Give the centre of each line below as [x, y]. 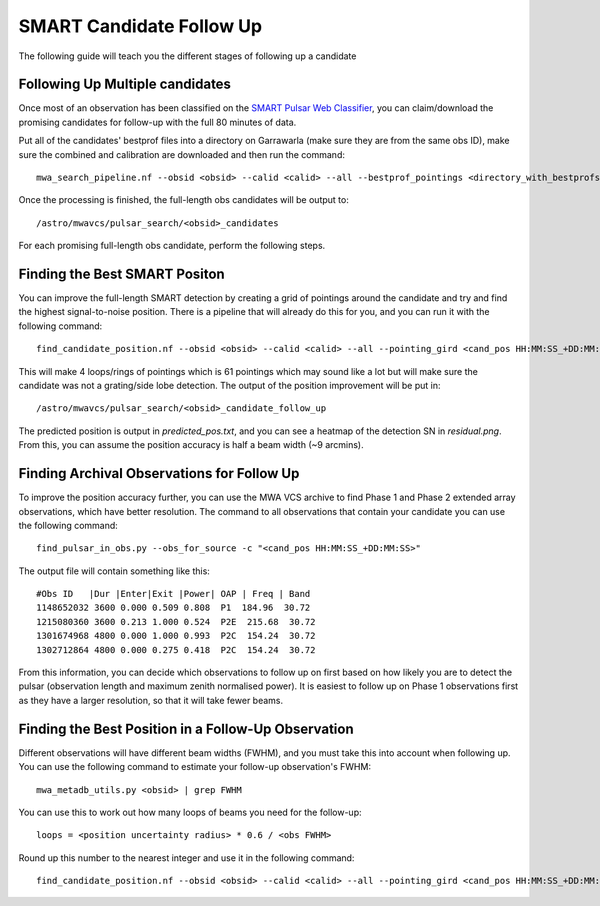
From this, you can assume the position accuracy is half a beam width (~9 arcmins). [191, 445]
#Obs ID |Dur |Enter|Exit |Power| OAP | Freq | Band [173, 594]
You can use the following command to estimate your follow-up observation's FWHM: [195, 767]
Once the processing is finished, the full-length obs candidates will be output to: [183, 200]
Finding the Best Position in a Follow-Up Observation [186, 728]
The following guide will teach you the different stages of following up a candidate [187, 56]
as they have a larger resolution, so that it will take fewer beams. [151, 700]
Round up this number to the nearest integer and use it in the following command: [186, 857]
